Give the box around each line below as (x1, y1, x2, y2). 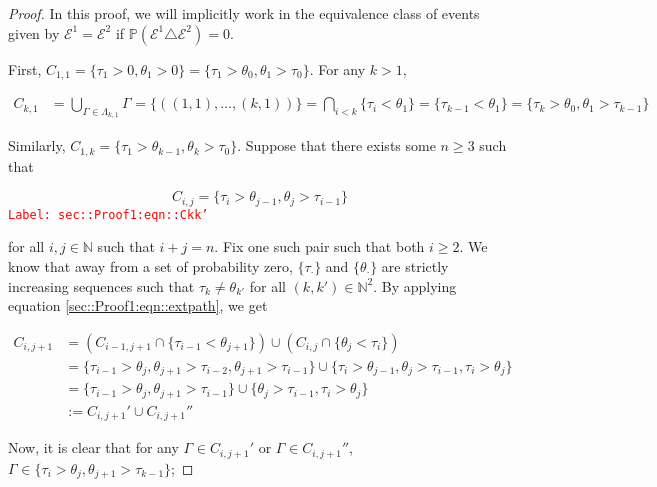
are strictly (381, 256, 449, 277)
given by (8, 22, 60, 43)
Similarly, (8, 135, 66, 156)
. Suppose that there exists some (237, 135, 436, 156)
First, (8, 58, 42, 79)
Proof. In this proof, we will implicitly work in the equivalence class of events (8, 3, 480, 23)
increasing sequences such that (8, 275, 195, 296)
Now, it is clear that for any (8, 437, 179, 458)
